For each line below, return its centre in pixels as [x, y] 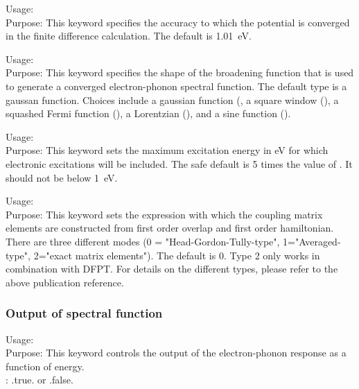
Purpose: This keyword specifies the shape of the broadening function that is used [180, 72]
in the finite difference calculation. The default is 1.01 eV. [129, 36]
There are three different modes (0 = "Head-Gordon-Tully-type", [143, 241]
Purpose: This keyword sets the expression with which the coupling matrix [164, 214]
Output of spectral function [84, 313]
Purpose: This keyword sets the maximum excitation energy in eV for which [167, 150]
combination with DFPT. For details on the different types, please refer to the [172, 269]
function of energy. [45, 366]
